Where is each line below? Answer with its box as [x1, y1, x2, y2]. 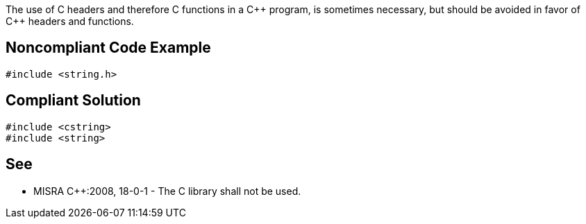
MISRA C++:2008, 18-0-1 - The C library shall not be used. [33, 184, 301, 197]
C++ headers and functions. [6, 15, 134, 27]
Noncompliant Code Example [6, 39, 211, 57]
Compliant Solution [6, 92, 141, 110]
